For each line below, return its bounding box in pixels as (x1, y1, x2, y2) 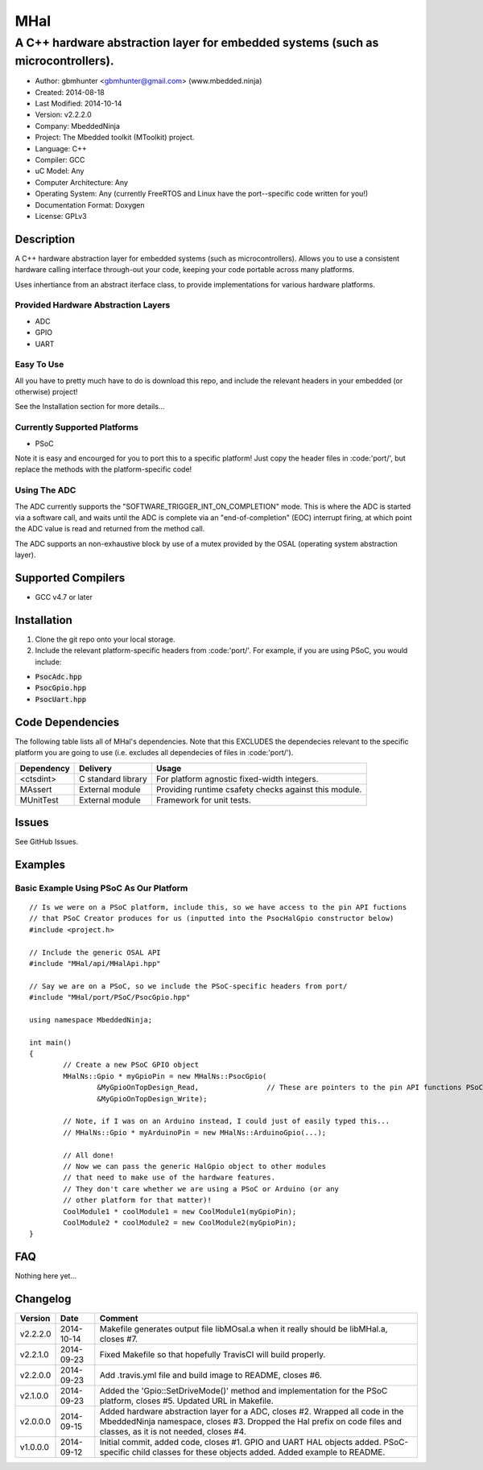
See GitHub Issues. (14, 837, 79, 847)
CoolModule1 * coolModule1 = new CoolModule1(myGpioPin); (63, 1207, 297, 1216)
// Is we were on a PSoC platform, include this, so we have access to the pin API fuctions (29, 902, 407, 912)
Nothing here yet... (14, 1271, 77, 1281)
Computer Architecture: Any (35, 177, 129, 187)
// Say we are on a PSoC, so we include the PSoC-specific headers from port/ (29, 981, 348, 990)
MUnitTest (19, 794, 60, 805)
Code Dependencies (14, 715, 120, 729)
